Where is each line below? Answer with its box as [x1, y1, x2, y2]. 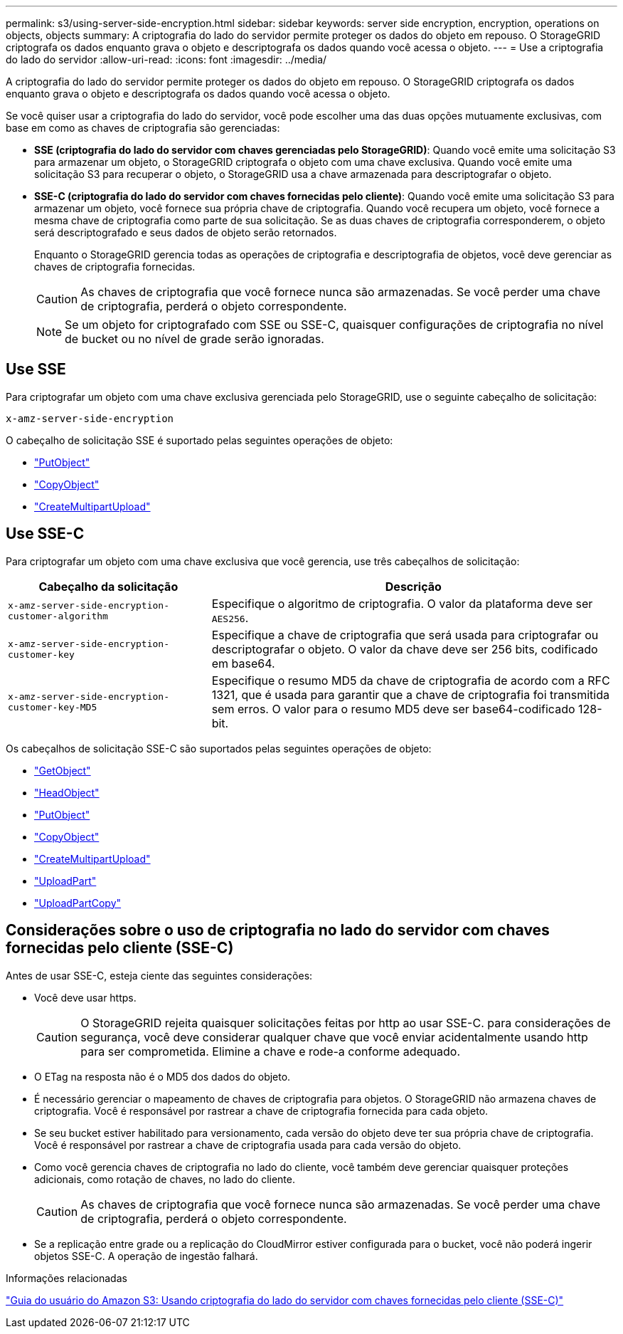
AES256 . [211, 610, 249, 625]
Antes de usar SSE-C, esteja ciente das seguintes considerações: [6, 969, 313, 982]
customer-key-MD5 [8, 701, 97, 713]
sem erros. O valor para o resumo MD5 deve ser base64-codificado [211, 701, 575, 716]
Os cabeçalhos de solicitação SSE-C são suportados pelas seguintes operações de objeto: [6, 742, 432, 755]
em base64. [211, 656, 275, 671]
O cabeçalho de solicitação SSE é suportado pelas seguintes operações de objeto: [6, 434, 393, 446]
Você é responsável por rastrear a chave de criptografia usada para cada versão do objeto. [34, 1138, 462, 1151]
